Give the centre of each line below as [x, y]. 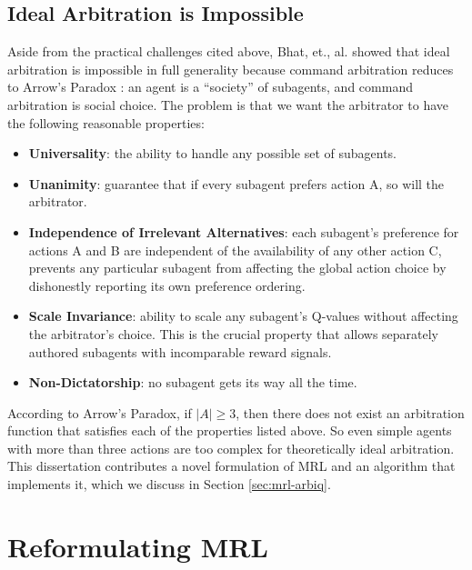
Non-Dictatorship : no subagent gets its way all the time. [193, 382]
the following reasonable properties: [106, 122]
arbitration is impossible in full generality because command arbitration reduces [231, 69]
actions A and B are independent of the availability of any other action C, [235, 250]
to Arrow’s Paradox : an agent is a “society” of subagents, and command [210, 87]
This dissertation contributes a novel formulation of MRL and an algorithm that [231, 466]
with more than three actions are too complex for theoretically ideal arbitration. [231, 448]
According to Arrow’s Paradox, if [100, 412]
